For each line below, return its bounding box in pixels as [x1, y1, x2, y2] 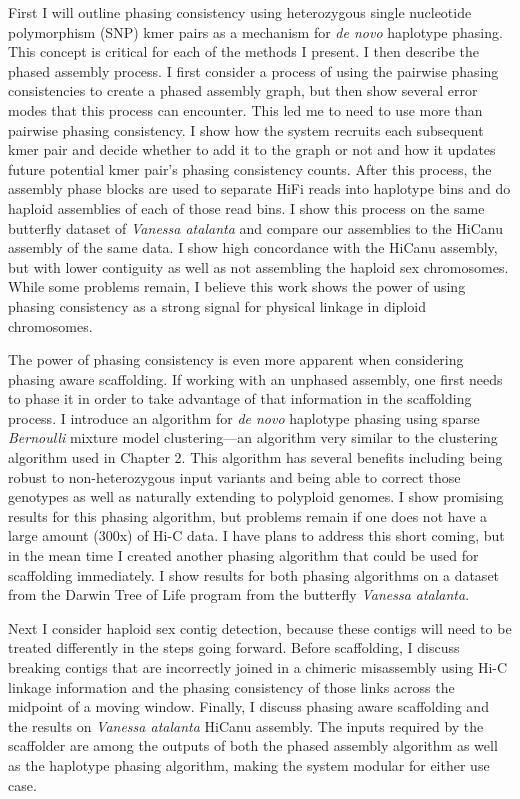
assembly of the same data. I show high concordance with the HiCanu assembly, [8, 237, 498, 258]
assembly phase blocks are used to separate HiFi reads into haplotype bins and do [8, 178, 511, 199]
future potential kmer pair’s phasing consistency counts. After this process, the [8, 158, 492, 179]
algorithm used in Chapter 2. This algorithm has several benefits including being [8, 447, 503, 468]
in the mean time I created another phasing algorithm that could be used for [8, 545, 479, 566]
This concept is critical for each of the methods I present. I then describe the [8, 41, 480, 62]
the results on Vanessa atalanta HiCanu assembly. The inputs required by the [8, 715, 484, 736]
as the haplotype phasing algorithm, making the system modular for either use [8, 754, 490, 775]
